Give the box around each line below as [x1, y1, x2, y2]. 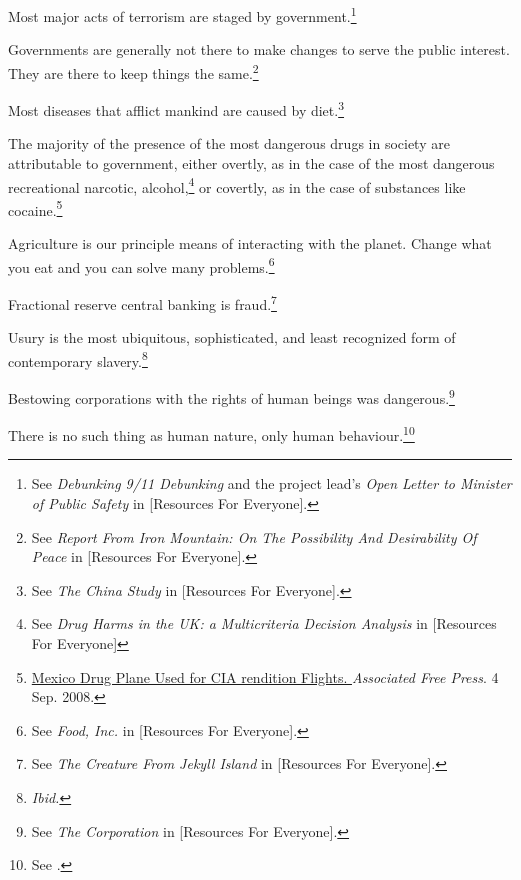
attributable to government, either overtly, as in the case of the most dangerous [8, 152, 495, 173]
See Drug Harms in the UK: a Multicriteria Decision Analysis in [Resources [31, 613, 497, 634]
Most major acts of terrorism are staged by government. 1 [8, 3, 357, 26]
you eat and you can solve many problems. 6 [8, 253, 275, 277]
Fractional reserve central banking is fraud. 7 [8, 290, 277, 314]
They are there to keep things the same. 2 [8, 59, 259, 83]
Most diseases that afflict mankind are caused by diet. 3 [8, 97, 345, 120]
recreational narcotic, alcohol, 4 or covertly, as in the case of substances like [8, 173, 466, 197]
